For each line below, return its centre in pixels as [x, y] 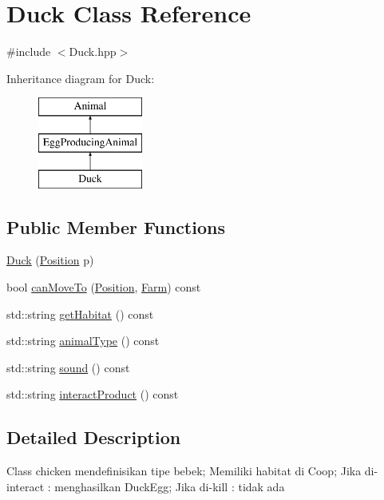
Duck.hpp [93, 52]
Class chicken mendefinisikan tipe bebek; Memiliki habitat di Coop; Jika [184, 471]
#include [29, 52]
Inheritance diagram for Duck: [81, 78]
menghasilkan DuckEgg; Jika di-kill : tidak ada [170, 486]
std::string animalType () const [83, 341]
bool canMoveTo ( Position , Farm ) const [104, 287]
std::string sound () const [68, 367]
